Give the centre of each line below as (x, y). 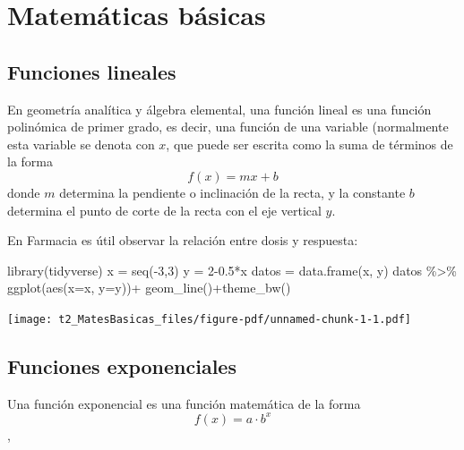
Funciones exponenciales (122, 365)
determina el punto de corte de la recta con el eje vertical (164, 210)
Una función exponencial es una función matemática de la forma (184, 403)
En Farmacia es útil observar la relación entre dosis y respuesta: (183, 240)
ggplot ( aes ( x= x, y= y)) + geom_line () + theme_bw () (149, 288)
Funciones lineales (92, 71)
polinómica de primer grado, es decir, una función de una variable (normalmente (228, 127)
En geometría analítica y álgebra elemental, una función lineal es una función (219, 109)
